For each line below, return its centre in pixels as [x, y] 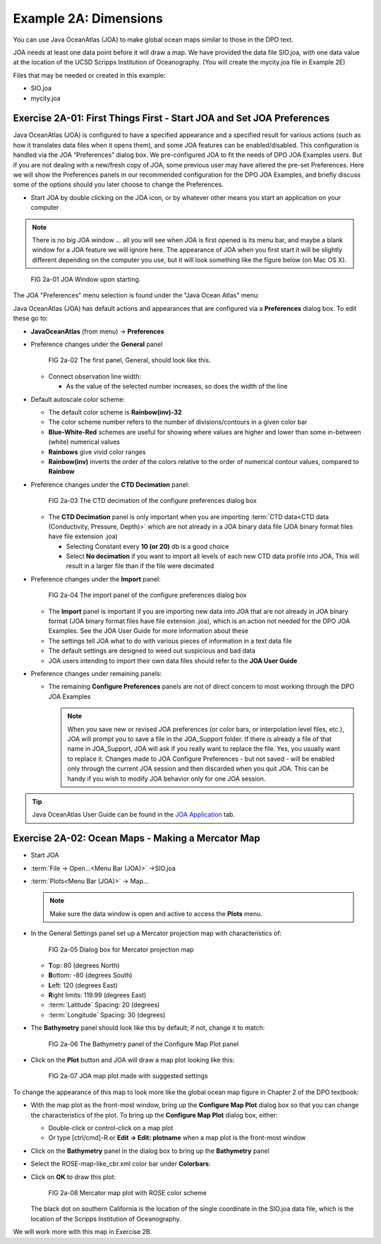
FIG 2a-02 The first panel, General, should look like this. [129, 360]
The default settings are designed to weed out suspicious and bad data [152, 651]
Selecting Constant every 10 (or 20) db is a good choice [147, 546]
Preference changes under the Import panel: [96, 579]
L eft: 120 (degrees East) [83, 985]
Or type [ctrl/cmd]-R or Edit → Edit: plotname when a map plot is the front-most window [177, 1138]
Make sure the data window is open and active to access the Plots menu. [156, 913]
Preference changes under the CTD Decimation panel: [110, 485]
